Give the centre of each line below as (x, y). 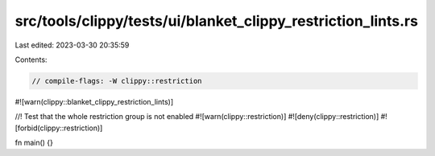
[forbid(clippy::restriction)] (59, 128)
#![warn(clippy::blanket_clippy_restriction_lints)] (94, 101)
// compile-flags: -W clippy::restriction (117, 81)
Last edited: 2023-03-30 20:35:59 (72, 45)
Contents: (31, 60)
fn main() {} (34, 143)
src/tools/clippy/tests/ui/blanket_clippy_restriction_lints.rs (217, 21)
